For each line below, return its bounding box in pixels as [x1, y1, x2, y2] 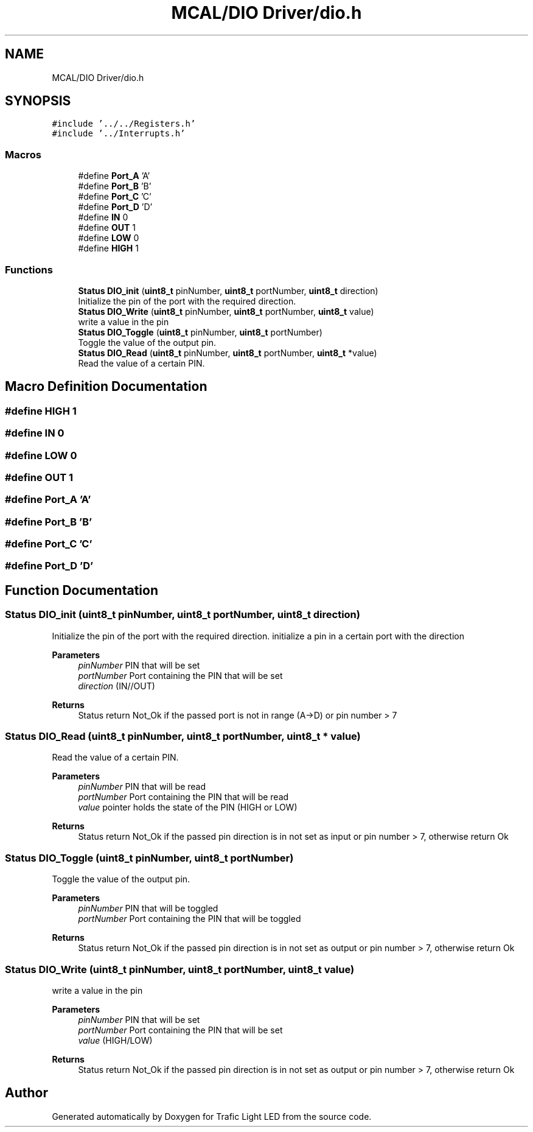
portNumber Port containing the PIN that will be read [78, 792, 289, 803]
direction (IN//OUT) [78, 680, 155, 691]
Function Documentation [5, 582, 158, 598]
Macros [5, 148, 41, 161]
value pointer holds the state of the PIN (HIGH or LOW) [78, 802, 298, 813]
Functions [5, 263, 53, 276]
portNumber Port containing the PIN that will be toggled [78, 913, 301, 924]
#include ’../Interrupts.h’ [52, 128, 186, 139]
